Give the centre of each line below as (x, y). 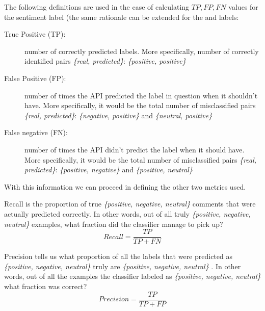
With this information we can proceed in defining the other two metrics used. (125, 186)
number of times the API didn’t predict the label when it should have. (135, 149)
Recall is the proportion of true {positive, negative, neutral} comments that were (130, 204)
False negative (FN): (36, 132)
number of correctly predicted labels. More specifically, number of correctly (142, 51)
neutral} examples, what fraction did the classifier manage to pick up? (114, 224)
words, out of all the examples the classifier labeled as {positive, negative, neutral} (132, 276)
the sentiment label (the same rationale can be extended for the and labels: (122, 17)
